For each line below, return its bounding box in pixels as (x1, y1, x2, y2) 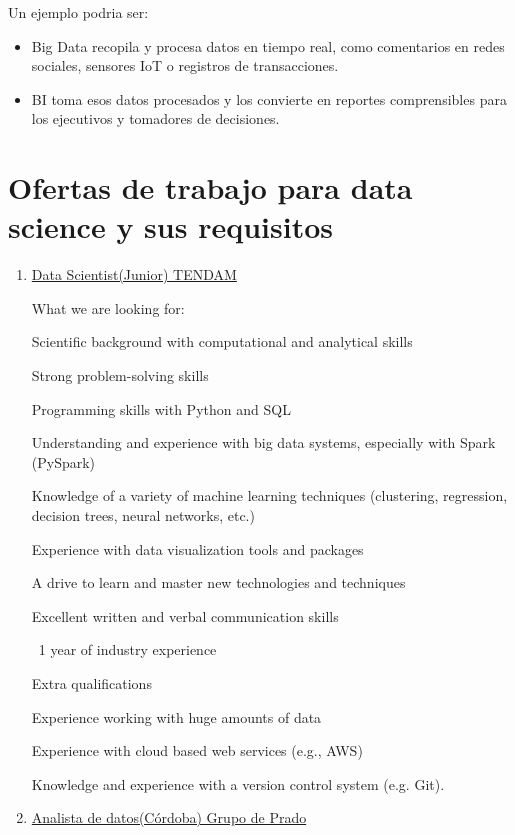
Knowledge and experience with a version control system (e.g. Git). (31, 773, 445, 794)
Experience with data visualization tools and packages (31, 538, 364, 559)
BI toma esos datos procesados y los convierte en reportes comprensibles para (31, 88, 507, 109)
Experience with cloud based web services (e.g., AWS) (31, 740, 363, 761)
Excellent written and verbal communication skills (31, 605, 339, 626)
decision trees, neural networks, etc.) (31, 505, 255, 526)
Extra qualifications (31, 673, 152, 693)
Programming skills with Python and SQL (31, 398, 291, 419)
